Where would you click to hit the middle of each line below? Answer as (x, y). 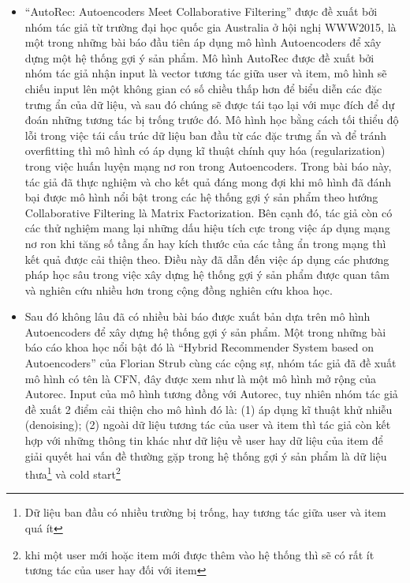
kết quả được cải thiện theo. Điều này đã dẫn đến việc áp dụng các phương (207, 259)
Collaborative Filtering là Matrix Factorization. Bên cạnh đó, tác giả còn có (209, 212)
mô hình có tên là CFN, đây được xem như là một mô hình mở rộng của (200, 378)
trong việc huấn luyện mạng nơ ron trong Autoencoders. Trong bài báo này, (208, 165)
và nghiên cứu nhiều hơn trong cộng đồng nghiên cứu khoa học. (179, 290)
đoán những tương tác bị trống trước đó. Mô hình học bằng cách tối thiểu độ (212, 120)
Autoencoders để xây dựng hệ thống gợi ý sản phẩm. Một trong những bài (205, 331)
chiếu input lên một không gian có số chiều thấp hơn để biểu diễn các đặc (203, 88)
